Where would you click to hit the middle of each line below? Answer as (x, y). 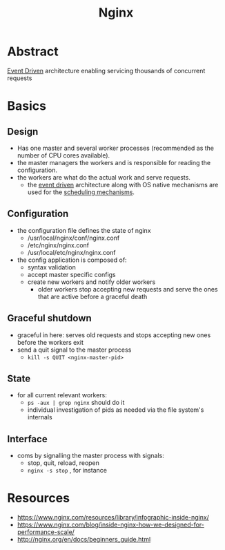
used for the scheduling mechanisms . (81, 192)
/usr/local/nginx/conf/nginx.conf (74, 238)
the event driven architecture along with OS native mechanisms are (123, 184)
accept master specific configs (71, 274)
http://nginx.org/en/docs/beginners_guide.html (84, 540)
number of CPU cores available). (63, 155)
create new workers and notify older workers (91, 282)
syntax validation (51, 267)
